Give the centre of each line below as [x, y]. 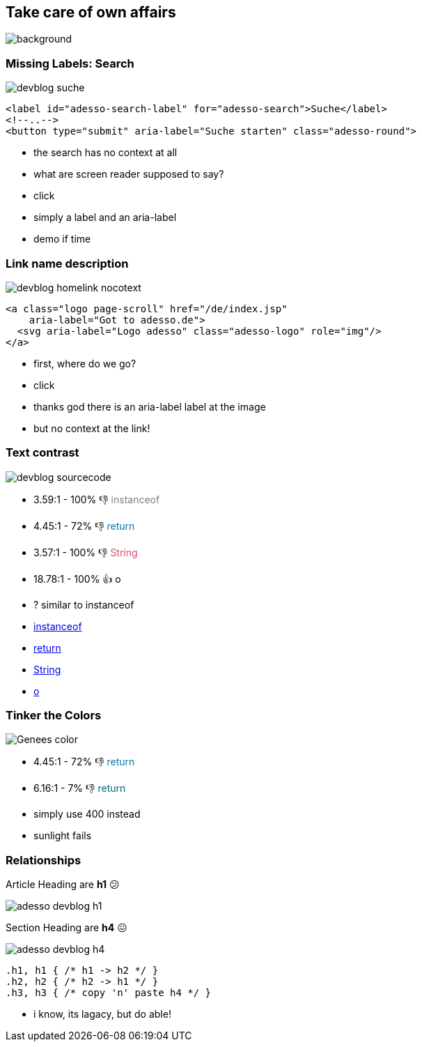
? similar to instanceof [84, 604]
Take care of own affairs [91, 12]
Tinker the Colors [54, 716]
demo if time [62, 239]
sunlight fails [63, 836]
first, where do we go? [85, 363]
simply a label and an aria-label [105, 217]
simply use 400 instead [87, 814]
